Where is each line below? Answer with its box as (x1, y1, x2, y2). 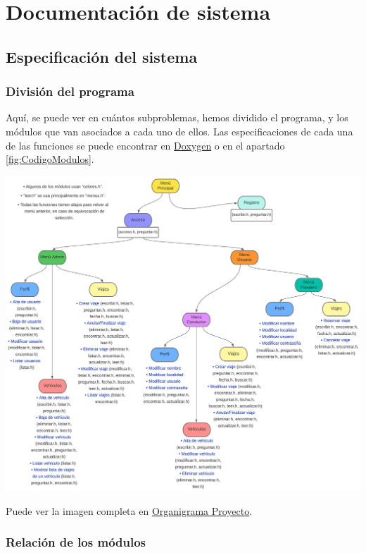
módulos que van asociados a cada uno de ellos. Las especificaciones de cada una (6, 123, 353, 138)
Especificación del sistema (6, 45, 198, 67)
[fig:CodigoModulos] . (6, 152, 94, 166)
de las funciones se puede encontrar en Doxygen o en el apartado (6, 138, 285, 152)
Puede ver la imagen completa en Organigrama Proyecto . (6, 503, 253, 518)
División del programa (6, 83, 134, 100)
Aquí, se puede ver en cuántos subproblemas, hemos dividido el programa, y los (6, 110, 348, 125)
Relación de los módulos (6, 533, 146, 551)
